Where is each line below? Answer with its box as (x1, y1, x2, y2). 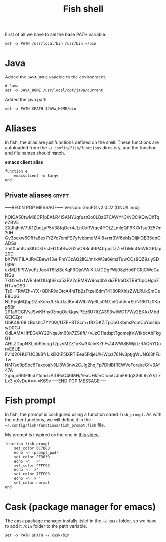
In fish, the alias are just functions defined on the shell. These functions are (5, 139, 159, 145)
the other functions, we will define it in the (5, 416, 91, 423)
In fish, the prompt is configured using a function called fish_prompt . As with (5, 411, 162, 417)
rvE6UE (5, 346, 21, 352)
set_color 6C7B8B (14, 446, 50, 451)
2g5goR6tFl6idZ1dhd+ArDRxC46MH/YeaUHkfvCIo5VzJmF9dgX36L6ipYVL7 (5, 372, 161, 378)
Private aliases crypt (5, 191, 69, 200)
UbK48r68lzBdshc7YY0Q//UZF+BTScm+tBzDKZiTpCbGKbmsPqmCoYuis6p (5, 319, 160, 325)
